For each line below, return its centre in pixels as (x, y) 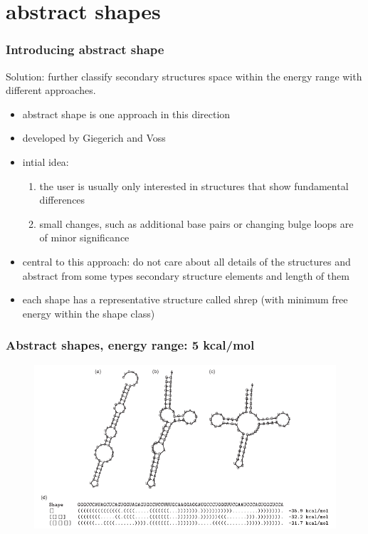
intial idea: (46, 161)
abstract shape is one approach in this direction (126, 114)
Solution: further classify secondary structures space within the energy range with (184, 76)
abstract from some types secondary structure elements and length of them (186, 275)
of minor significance (84, 237)
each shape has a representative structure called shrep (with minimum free (185, 299)
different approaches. (51, 90)
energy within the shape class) (89, 313)
